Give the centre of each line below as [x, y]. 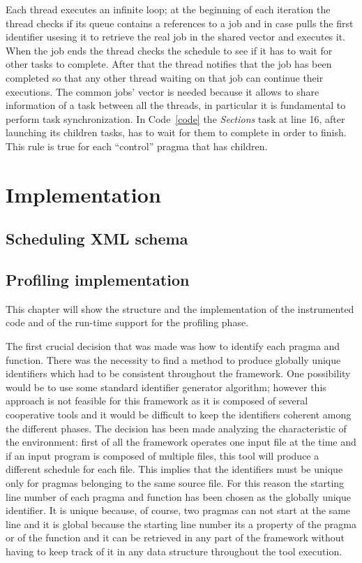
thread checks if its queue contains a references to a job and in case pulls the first [180, 23]
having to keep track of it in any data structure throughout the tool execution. [174, 551]
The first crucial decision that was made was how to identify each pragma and [173, 346]
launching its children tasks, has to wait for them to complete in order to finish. [176, 132]
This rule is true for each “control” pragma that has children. [137, 146]
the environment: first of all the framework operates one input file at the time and [181, 442]
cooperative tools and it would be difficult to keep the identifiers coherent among [179, 415]
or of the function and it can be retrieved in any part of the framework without [175, 538]
